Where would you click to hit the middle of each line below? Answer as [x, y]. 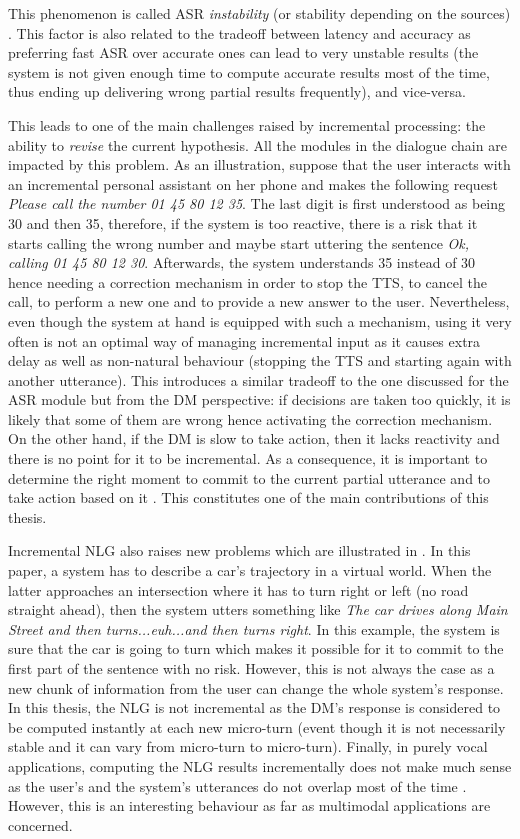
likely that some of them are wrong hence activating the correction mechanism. [250, 418]
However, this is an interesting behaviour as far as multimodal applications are [249, 805]
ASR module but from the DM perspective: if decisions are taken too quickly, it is [259, 399]
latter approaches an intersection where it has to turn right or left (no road [238, 589]
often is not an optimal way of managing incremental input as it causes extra [244, 340]
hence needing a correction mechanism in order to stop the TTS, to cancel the [247, 281]
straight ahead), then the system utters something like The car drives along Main [258, 609]
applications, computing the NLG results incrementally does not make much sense [260, 765]
